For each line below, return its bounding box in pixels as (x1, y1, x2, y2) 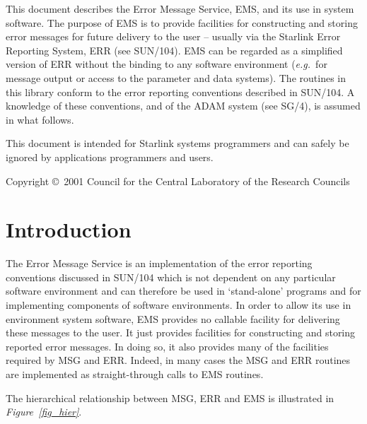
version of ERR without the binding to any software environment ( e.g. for (6, 57, 327, 71)
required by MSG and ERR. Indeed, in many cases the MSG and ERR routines (6, 353, 351, 367)
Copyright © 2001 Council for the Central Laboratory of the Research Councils (6, 173, 350, 188)
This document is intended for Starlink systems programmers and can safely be (6, 136, 349, 151)
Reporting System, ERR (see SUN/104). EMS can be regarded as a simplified (6, 42, 343, 57)
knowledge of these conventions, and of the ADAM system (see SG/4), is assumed (6, 98, 361, 113)
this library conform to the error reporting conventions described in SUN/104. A (6, 84, 355, 99)
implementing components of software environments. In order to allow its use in (6, 298, 351, 312)
